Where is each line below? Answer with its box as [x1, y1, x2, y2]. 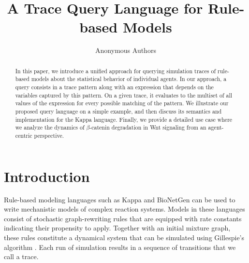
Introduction [4, 166, 90, 186]
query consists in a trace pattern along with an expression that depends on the [15, 83, 214, 91]
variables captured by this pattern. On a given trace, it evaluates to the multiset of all [15, 91, 233, 99]
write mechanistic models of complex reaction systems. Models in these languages [4, 204, 245, 214]
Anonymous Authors [95, 45, 156, 55]
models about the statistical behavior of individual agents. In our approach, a [31, 75, 227, 83]
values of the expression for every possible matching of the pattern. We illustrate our [15, 99, 229, 107]
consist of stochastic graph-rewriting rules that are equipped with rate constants [4, 213, 242, 223]
